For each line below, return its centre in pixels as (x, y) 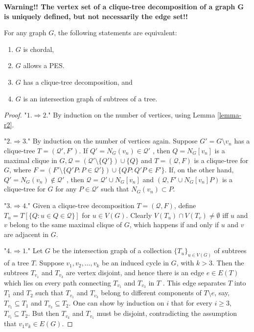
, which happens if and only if (174, 225)
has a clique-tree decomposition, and (78, 82)
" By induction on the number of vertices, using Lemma (132, 115)
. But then (44, 313)
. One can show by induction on (116, 303)
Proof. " (15, 115)
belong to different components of (151, 293)
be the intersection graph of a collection (112, 250)
